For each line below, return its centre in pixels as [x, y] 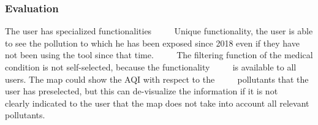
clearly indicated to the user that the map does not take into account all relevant [157, 103]
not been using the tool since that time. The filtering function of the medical [159, 55]
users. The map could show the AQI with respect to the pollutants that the [157, 79]
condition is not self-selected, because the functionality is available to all [151, 67]
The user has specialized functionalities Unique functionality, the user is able [159, 31]
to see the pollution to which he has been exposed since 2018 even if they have [152, 43]
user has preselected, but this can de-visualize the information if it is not [142, 91]
